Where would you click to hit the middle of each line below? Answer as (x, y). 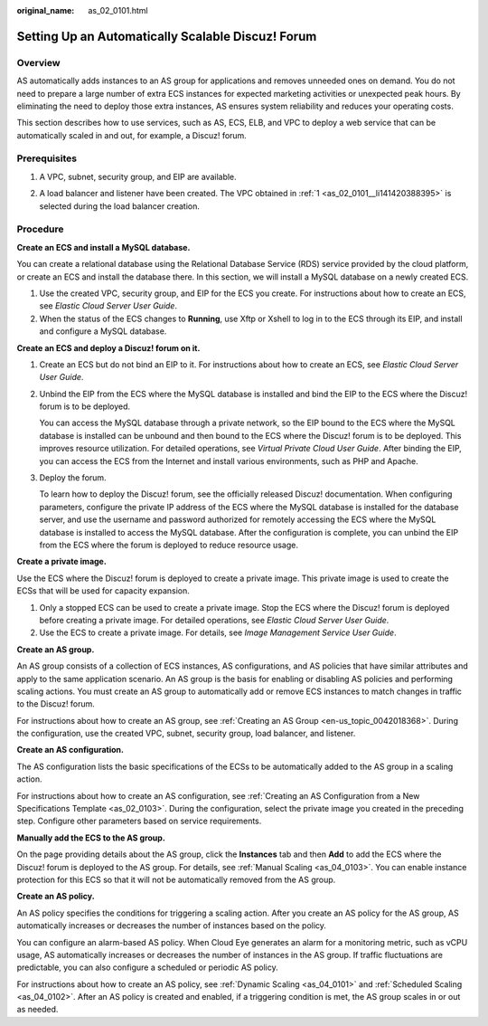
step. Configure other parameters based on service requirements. (139, 821)
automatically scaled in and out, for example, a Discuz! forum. (132, 135)
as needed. (38, 1010)
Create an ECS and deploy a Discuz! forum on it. (108, 347)
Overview (38, 62)
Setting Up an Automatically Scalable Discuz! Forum (167, 36)
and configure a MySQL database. (103, 331)
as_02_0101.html (118, 10)
